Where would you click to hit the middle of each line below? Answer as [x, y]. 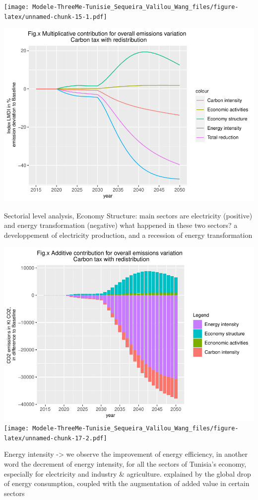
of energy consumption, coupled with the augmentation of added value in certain [127, 483]
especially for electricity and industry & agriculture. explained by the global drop [128, 473]
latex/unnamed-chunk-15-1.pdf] [56, 17]
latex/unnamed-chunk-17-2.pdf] [56, 438]
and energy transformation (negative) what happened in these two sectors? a [121, 225]
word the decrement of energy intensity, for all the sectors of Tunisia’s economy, [125, 464]
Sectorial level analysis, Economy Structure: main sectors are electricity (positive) [128, 215]
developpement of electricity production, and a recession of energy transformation [128, 235]
